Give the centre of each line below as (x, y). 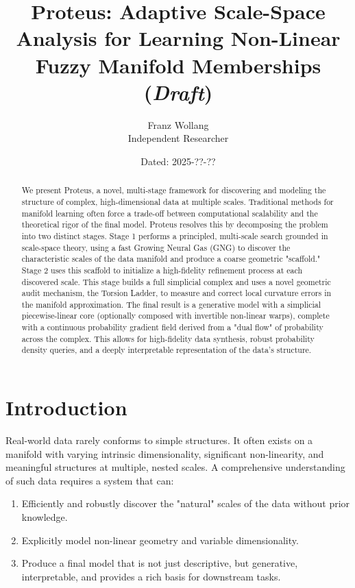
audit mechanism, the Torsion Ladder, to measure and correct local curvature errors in (176, 293)
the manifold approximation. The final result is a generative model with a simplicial (171, 304)
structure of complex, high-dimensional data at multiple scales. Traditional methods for (177, 201)
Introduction (66, 407)
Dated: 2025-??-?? (178, 161)
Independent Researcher (178, 138)
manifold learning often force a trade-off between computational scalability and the (170, 213)
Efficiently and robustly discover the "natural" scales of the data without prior (186, 503)
